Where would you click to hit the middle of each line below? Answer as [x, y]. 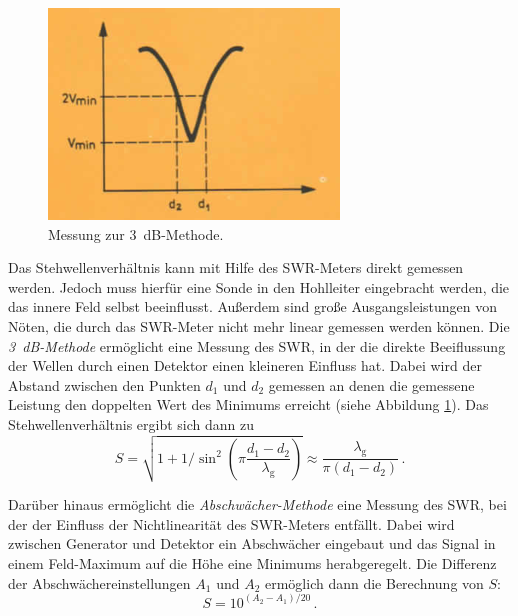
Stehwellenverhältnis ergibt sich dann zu [131, 423]
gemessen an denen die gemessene [371, 384]
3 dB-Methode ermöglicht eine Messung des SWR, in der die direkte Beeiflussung [257, 345]
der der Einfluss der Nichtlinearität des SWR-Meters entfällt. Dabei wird [231, 523]
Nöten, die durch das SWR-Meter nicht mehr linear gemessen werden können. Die [259, 325]
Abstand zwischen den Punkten [104, 384]
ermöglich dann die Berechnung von [374, 582]
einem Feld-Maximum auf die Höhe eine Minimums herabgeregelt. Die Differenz [252, 562]
